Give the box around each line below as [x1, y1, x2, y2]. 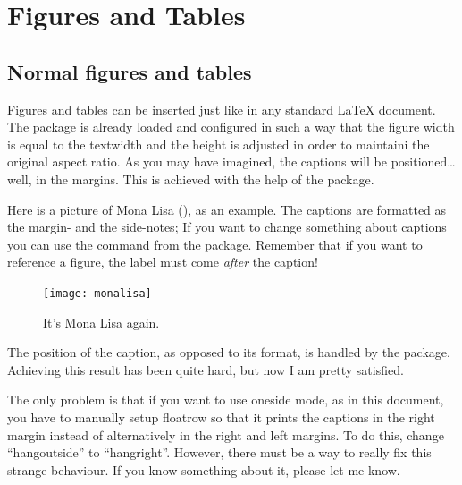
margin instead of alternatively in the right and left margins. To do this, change [7, 425, 444, 444]
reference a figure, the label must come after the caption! [7, 252, 318, 271]
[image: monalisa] [43, 286, 152, 300]
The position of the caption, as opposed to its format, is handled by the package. [7, 343, 450, 362]
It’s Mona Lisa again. [43, 312, 160, 331]
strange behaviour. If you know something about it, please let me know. [7, 460, 400, 479]
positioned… [391, 152, 456, 171]
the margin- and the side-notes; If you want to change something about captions [7, 217, 447, 236]
